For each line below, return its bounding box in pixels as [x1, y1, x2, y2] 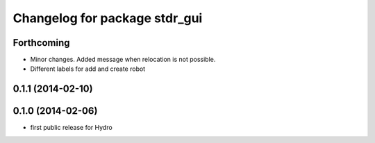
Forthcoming [12, 37, 70, 49]
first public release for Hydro [30, 124, 112, 132]
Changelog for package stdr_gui [12, 10, 203, 26]
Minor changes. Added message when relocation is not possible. [30, 56, 216, 64]
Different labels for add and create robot [30, 65, 146, 73]
